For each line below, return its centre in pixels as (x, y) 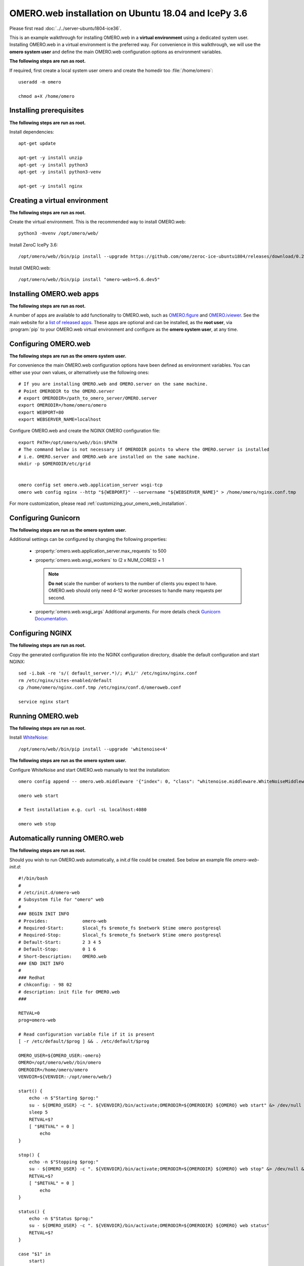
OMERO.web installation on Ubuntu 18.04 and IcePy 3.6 (128, 13)
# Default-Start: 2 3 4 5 (60, 942)
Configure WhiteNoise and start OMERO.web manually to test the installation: (90, 770)
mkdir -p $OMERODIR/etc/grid (54, 464)
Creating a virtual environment (59, 200)
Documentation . (51, 619)
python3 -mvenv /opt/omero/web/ (59, 233)
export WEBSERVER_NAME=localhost (60, 420)
